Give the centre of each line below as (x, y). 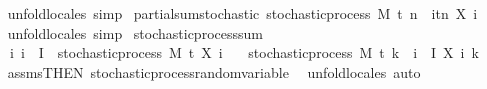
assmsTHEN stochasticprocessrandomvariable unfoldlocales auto (214, 71)
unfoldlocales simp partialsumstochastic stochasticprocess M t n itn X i (242, 13)
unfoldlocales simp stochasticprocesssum (135, 32)
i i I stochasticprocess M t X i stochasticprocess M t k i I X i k (244, 52)
